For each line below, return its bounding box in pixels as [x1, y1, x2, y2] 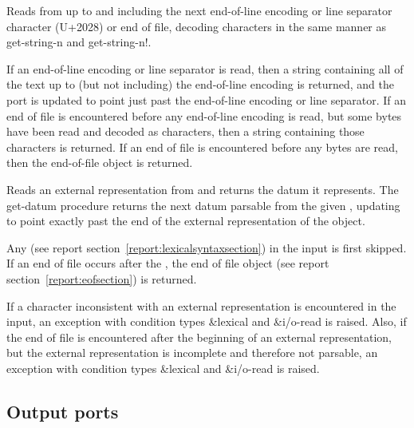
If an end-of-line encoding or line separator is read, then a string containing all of [6, 60, 404, 77]
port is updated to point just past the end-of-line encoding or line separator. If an [6, 91, 407, 108]
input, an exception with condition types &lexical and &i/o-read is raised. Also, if [6, 313, 407, 330]
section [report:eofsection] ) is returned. [6, 270, 197, 287]
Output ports [6, 398, 119, 423]
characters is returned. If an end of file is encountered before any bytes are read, [6, 138, 398, 155]
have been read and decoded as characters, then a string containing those [6, 123, 365, 140]
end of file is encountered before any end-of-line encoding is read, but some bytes [6, 107, 402, 124]
